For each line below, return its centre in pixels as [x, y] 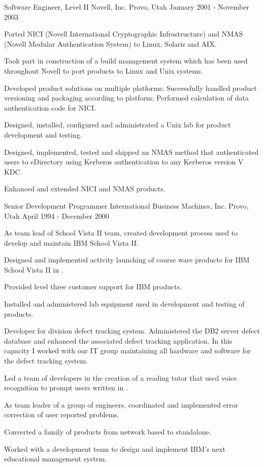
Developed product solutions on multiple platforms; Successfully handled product [130, 88]
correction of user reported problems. [62, 414]
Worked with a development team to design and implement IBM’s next [115, 448]
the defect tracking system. [46, 361]
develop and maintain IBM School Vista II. [71, 242]
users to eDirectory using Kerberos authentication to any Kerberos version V [124, 162]
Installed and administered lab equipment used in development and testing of [124, 304]
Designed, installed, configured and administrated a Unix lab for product [118, 125]
